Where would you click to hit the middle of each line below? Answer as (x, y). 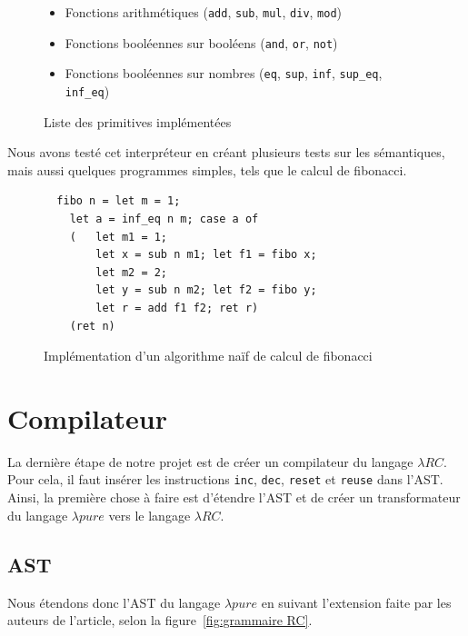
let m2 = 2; (132, 272)
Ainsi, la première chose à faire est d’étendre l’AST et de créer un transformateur (234, 497)
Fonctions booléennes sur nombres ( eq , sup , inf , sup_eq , (224, 73)
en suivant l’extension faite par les (356, 602)
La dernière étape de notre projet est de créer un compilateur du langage (210, 461)
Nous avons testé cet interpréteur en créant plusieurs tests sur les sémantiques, (226, 152)
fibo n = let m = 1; (119, 201)
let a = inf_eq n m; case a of (164, 219)
